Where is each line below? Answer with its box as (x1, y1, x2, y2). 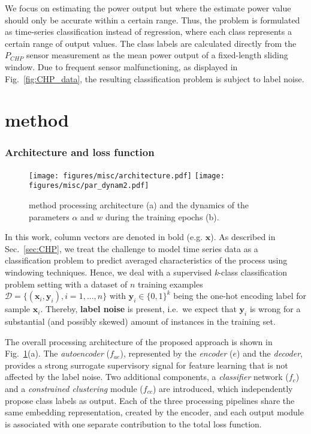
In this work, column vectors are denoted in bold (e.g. (5, 231, 203, 243)
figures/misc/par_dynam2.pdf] (29, 181, 149, 190)
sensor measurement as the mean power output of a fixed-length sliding (26, 49, 288, 61)
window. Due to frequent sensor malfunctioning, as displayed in (5, 60, 238, 73)
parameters (29, 210, 70, 223)
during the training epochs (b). (105, 210, 219, 223)
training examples (138, 277, 203, 290)
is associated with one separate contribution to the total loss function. (5, 417, 262, 430)
